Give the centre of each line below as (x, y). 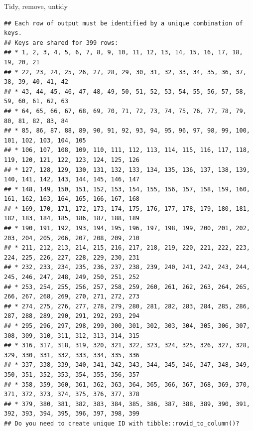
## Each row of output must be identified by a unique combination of (124, 23)
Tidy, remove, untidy (36, 6)
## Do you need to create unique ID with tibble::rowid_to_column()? (122, 423)
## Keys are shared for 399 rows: (61, 43)
